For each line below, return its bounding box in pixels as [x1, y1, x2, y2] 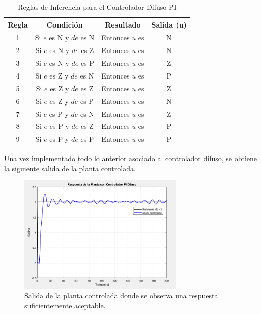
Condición [46, 19, 83, 30]
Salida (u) [151, 19, 187, 30]
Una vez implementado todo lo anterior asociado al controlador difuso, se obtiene [4, 153, 257, 164]
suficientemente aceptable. [24, 300, 106, 310]
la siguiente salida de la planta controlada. [4, 163, 136, 173]
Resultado [105, 19, 141, 30]
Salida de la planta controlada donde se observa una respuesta [24, 290, 218, 301]
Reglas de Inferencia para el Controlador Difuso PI [18, 2, 177, 12]
